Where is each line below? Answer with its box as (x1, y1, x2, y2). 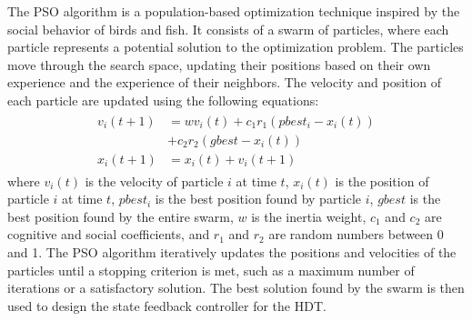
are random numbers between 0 (268, 225, 444, 244)
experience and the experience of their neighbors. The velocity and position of (7, 73, 442, 92)
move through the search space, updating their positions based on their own (7, 55, 431, 74)
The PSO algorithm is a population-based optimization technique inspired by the (7, 2, 460, 20)
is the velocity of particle (85, 171, 224, 190)
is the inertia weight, (251, 206, 367, 226)
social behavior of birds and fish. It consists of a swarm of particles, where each (7, 19, 449, 38)
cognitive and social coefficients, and (7, 225, 210, 244)
